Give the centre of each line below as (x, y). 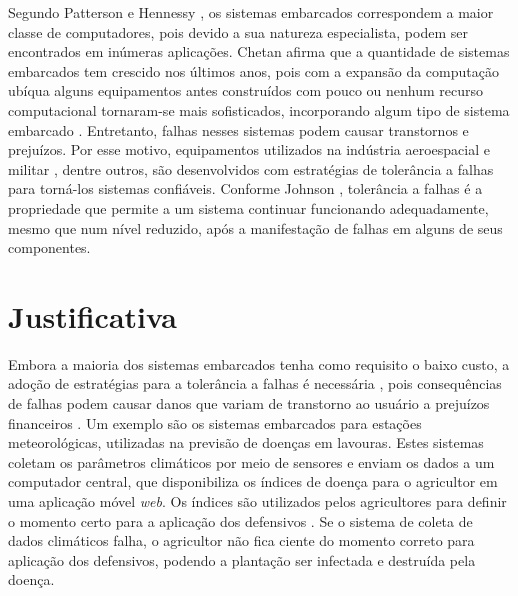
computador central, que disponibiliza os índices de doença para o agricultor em (253, 481)
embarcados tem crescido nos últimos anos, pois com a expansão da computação (253, 70)
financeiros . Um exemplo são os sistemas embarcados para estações (215, 422)
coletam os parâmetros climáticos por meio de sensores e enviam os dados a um (251, 461)
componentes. (49, 247)
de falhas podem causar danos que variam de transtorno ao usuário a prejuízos (249, 403)
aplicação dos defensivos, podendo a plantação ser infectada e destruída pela (242, 559)
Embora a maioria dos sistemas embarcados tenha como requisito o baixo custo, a (259, 363)
